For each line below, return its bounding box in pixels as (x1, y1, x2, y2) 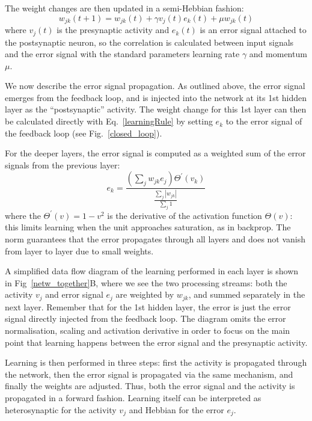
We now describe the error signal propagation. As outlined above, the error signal (5, 79, 305, 92)
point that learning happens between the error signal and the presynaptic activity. (5, 336, 308, 348)
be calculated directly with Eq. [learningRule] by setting (5, 115, 213, 128)
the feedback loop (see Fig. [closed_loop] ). (5, 126, 162, 139)
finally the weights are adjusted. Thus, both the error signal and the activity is (5, 380, 295, 392)
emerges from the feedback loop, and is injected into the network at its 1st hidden (5, 91, 307, 103)
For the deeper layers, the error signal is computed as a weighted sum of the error (5, 147, 306, 159)
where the (5, 209, 41, 221)
